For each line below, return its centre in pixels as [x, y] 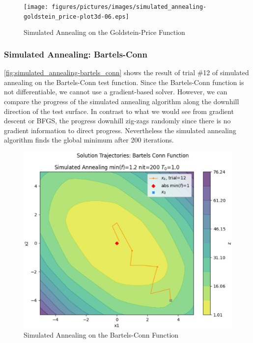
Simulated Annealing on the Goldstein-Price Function [104, 32]
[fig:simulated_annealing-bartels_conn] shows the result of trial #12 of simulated [126, 72]
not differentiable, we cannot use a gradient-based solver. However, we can [116, 92]
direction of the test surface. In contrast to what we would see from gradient [119, 111]
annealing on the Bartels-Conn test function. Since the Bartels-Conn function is [124, 82]
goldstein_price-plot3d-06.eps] [76, 16]
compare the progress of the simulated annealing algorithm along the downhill [122, 101]
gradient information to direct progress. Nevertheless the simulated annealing [120, 130]
